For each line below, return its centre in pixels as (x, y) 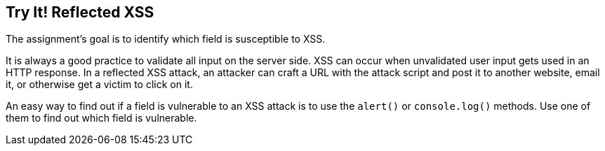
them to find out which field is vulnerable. (101, 118)
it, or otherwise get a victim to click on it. (99, 85)
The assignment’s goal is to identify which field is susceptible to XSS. (166, 39)
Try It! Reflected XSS (80, 12)
